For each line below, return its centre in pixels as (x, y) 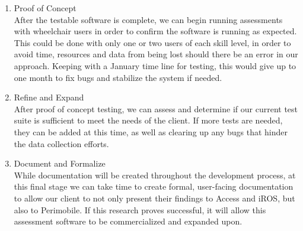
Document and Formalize (60, 163)
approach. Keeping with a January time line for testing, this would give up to (155, 65)
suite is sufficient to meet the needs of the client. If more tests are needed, (148, 120)
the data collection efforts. (61, 143)
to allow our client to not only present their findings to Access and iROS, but (154, 198)
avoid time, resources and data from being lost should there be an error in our (156, 54)
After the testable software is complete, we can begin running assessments (148, 19)
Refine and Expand (49, 97)
